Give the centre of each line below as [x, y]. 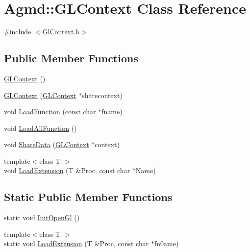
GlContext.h [61, 32]
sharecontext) [102, 95]
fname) [112, 112]
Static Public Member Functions [88, 197]
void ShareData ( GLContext [47, 144]
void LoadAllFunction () [40, 128]
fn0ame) [166, 243]
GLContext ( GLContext [40, 95]
